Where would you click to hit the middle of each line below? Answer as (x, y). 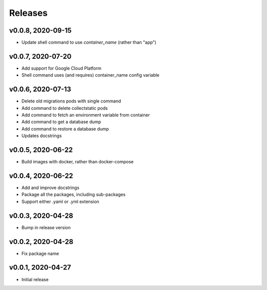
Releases (28, 13)
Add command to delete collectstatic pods (65, 108)
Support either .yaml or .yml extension (61, 201)
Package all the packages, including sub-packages (73, 194)
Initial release (35, 279)
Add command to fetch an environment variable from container (86, 115)
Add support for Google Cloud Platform (61, 68)
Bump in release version (46, 227)
